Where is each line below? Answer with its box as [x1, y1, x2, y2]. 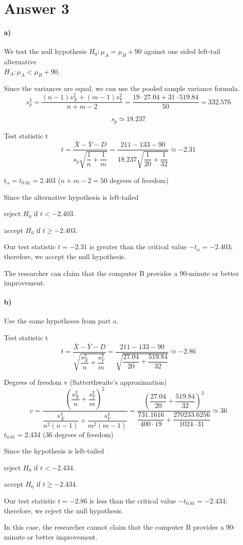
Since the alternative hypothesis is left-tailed [4, 191, 139, 202]
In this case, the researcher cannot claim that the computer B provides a [4, 522, 224, 532]
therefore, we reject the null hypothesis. [4, 505, 123, 515]
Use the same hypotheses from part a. [4, 316, 119, 326]
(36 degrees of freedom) [42, 429, 114, 439]
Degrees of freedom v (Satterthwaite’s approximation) [4, 377, 167, 387]
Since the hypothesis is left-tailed [4, 446, 104, 456]
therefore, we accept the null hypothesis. [4, 251, 126, 261]
